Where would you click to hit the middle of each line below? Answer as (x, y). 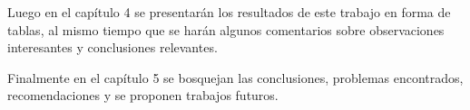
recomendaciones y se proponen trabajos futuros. (143, 95)
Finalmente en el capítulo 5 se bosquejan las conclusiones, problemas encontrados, (235, 77)
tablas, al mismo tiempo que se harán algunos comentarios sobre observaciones (226, 29)
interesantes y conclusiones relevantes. (113, 47)
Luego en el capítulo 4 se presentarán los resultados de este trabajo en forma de (229, 12)
